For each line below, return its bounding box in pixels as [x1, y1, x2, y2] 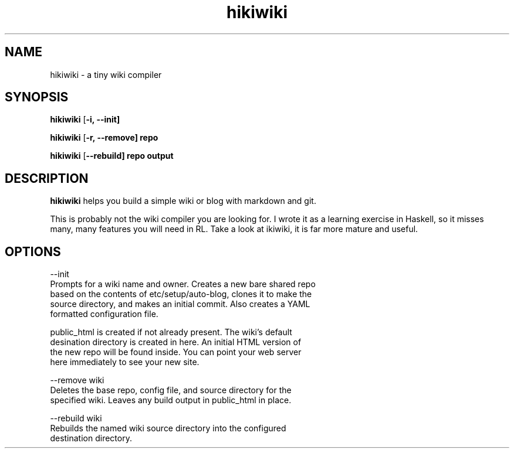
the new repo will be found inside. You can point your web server [50, 347, 302, 357]
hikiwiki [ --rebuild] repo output [50, 151, 174, 161]
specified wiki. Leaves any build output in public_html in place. [50, 395, 292, 406]
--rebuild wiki [50, 413, 102, 424]
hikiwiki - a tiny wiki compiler [50, 69, 162, 80]
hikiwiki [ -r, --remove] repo [50, 132, 158, 143]
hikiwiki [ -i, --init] [50, 114, 120, 125]
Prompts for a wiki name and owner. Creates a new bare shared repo [50, 279, 316, 289]
